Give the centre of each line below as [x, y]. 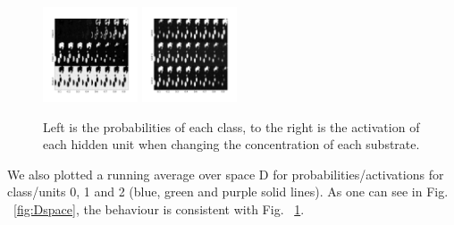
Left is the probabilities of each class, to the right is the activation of [231, 126]
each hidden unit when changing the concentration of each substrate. [231, 144]
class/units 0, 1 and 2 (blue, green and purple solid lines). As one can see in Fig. [228, 192]
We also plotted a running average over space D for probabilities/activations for [226, 174]
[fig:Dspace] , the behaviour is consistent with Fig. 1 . [159, 208]
